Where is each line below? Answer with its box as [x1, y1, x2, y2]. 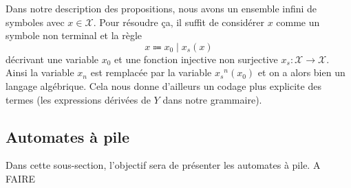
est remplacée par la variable [90, 65, 212, 80]
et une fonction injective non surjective [114, 51, 278, 66]
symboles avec [6, 14, 65, 29]
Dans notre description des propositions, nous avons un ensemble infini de [6, 1, 317, 15]
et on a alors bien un [257, 65, 345, 80]
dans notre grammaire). [162, 92, 262, 106]
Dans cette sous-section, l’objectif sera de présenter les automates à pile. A [6, 158, 321, 172]
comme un [276, 14, 320, 29]
